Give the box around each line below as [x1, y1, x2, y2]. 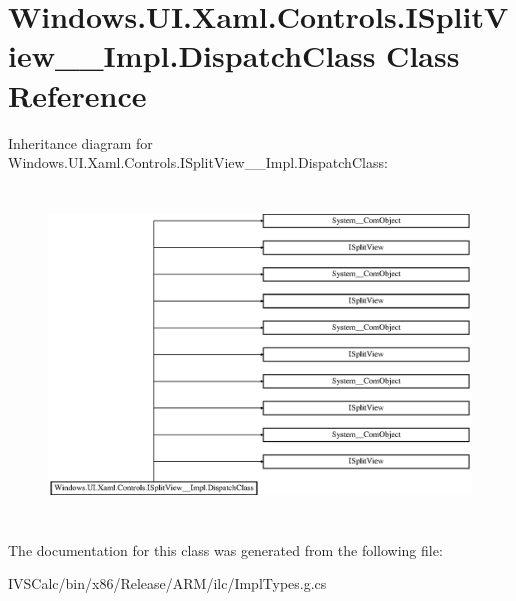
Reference [8, 74, 147, 115]
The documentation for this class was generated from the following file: [8, 539, 443, 560]
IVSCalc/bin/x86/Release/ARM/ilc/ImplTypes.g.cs [8, 573, 327, 594]
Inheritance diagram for [8, 132, 153, 153]
